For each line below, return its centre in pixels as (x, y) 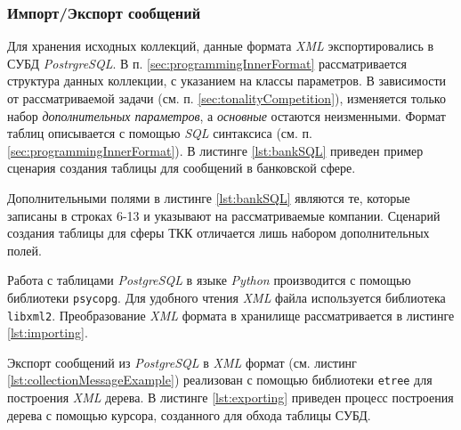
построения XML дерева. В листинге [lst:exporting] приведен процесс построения (230, 398)
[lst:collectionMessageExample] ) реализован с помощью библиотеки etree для (220, 380)
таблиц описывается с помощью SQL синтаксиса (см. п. (160, 133)
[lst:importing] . (48, 333)
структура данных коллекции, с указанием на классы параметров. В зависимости (227, 81)
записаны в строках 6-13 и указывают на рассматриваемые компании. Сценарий (224, 215)
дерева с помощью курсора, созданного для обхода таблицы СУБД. (189, 414)
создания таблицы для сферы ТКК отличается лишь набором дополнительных (218, 233)
